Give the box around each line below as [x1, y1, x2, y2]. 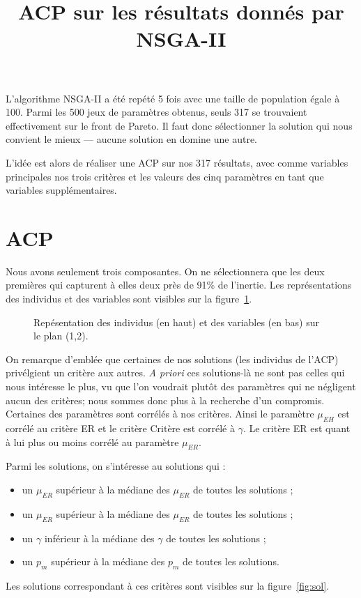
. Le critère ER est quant [243, 420, 351, 435]
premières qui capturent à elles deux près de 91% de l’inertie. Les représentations [6, 277, 352, 292]
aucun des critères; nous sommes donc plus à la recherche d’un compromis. [6, 392, 325, 407]
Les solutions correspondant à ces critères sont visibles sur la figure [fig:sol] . [6, 578, 330, 592]
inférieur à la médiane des [44, 530, 155, 545]
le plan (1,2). [33, 328, 89, 343]
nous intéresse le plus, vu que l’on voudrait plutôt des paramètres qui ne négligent [6, 379, 356, 393]
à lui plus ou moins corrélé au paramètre [6, 434, 179, 449]
